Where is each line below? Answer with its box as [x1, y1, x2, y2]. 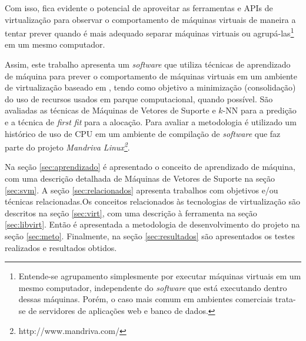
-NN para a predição [222, 104, 297, 116]
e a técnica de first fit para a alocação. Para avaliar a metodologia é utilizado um [5, 116, 297, 128]
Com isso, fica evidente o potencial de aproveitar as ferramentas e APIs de [5, 2, 273, 14]
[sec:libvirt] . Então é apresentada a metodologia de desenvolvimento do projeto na [5, 218, 300, 230]
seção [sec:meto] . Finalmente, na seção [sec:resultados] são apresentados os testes [5, 230, 295, 242]
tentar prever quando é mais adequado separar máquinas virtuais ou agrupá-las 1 [5, 25, 294, 39]
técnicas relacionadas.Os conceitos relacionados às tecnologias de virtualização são [5, 195, 300, 208]
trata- [275, 293, 296, 305]
